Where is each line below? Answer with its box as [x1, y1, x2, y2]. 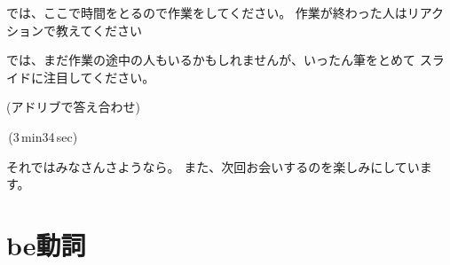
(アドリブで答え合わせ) [6, 97, 140, 116]
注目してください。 [43, 67, 155, 86]
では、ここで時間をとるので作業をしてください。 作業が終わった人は [6, 4, 407, 21]
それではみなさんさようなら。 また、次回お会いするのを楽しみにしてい [6, 157, 420, 175]
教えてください [55, 20, 142, 39]
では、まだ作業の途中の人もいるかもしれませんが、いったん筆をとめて [6, 51, 416, 69]
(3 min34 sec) [8, 127, 78, 145]
